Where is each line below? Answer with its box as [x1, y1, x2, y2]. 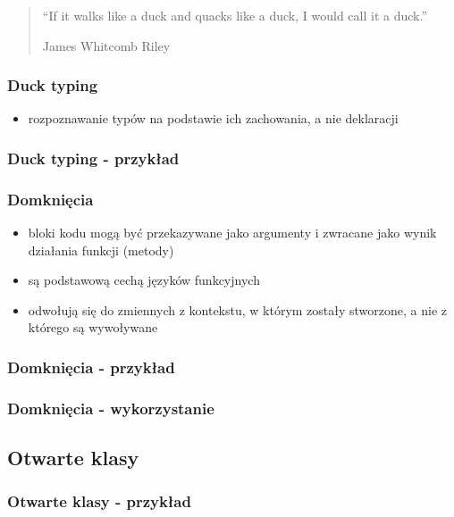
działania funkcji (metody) [28, 240, 174, 259]
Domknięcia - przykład [7, 355, 175, 378]
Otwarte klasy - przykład [7, 490, 191, 513]
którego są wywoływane [28, 318, 158, 337]
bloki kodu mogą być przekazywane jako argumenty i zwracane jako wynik [28, 223, 437, 242]
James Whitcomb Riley [42, 36, 171, 54]
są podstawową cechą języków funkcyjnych [28, 271, 260, 289]
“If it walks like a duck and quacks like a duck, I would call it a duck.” [42, 6, 428, 24]
